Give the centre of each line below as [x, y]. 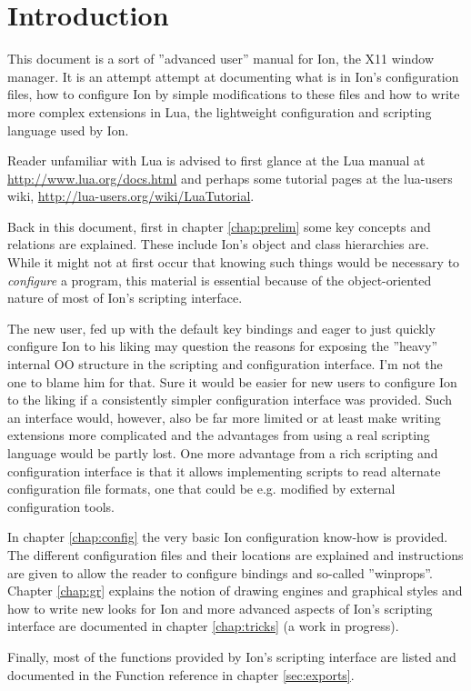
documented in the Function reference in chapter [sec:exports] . [181, 674]
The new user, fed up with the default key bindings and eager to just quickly [221, 328]
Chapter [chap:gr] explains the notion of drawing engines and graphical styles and [235, 591]
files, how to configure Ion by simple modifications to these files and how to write [234, 94]
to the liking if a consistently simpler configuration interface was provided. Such [230, 400]
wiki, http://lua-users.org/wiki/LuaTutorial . [131, 196]
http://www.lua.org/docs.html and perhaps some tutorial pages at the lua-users [230, 178]
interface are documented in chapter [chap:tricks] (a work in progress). [203, 626]
